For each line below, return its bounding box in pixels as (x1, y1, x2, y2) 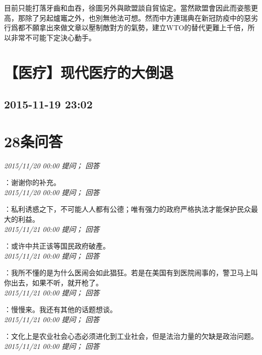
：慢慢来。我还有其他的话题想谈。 (4, 304, 117, 315)
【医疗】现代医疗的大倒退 (4, 62, 174, 82)
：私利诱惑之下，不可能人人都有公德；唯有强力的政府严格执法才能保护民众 (4, 204, 251, 214)
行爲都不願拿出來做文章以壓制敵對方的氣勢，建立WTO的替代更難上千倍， (4, 22, 248, 33)
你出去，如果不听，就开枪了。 (4, 277, 103, 287)
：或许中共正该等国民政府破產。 (4, 241, 110, 251)
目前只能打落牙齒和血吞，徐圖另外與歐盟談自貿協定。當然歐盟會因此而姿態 (4, 3, 251, 13)
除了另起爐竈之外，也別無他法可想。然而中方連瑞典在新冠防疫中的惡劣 (25, 12, 258, 23)
